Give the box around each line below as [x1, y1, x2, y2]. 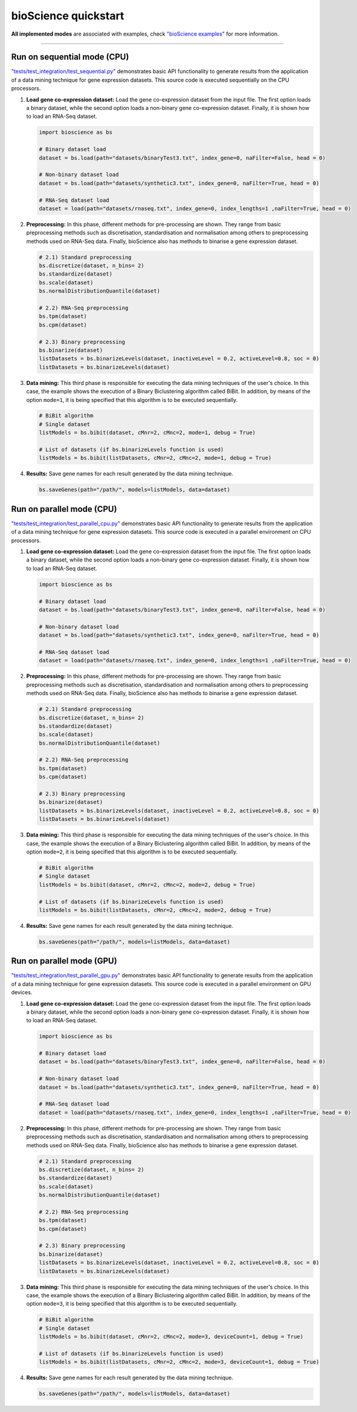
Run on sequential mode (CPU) [11, 52, 129, 62]
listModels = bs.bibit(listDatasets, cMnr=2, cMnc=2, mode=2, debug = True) [39, 907, 272, 913]
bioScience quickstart [11, 9, 124, 22]
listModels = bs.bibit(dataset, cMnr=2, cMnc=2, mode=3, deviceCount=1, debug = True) [39, 1333, 304, 1340]
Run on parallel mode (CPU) [11, 504, 117, 514]
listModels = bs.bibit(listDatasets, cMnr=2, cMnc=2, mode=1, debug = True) [39, 455, 272, 462]
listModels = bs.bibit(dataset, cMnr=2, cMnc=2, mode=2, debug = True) [39, 881, 256, 888]
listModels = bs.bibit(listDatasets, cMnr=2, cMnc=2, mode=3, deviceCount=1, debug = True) [39, 1359, 320, 1365]
